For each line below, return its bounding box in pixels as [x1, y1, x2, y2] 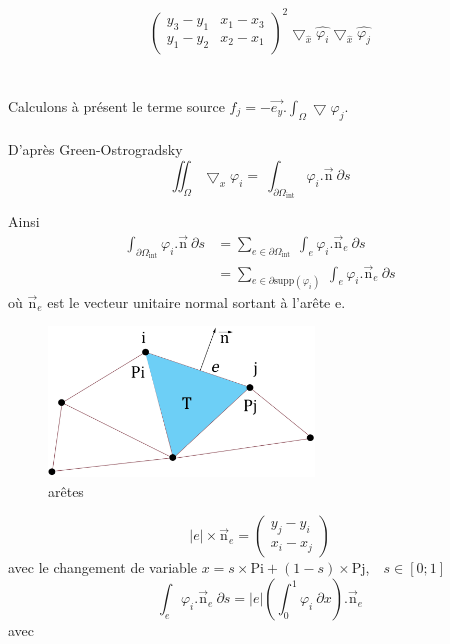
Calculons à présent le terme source [8, 95, 225, 116]
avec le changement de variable [8, 557, 197, 578]
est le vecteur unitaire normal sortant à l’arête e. [47, 291, 346, 312]
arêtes [48, 480, 84, 501]
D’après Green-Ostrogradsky [8, 139, 183, 160]
